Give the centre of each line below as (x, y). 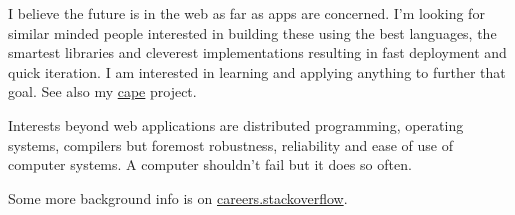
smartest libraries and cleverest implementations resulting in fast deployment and (257, 52)
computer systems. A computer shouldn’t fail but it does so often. (210, 164)
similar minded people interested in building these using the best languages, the (252, 32)
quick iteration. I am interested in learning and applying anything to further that (257, 71)
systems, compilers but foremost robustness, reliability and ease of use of (231, 144)
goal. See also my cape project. (102, 91)
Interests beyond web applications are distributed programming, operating (236, 124)
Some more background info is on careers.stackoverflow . (178, 197)
